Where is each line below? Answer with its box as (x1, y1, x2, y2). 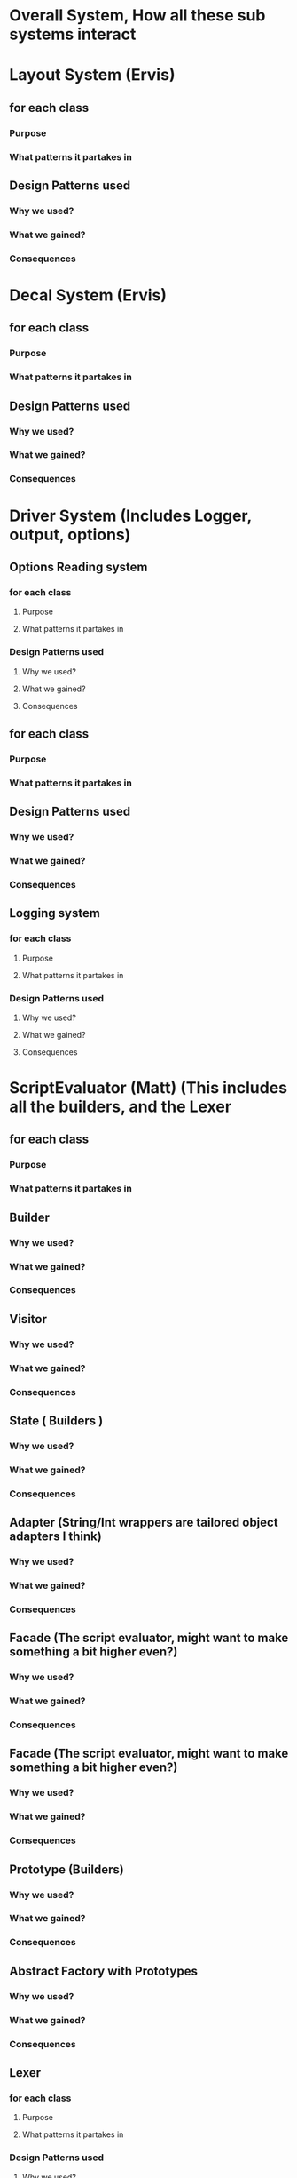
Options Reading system (9, 559, 148, 574)
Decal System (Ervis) (9, 285, 167, 305)
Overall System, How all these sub (9, 5, 266, 26)
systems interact (9, 24, 137, 44)
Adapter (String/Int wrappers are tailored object (9, 1515, 278, 1530)
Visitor (9, 1312, 47, 1327)
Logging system (9, 906, 100, 921)
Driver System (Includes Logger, (9, 506, 253, 525)
